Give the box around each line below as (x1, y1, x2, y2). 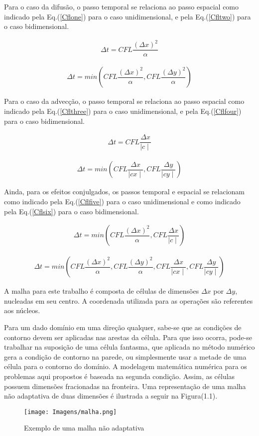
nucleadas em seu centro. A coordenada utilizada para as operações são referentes (4, 295, 253, 306)
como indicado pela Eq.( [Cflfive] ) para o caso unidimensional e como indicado (4, 196, 241, 206)
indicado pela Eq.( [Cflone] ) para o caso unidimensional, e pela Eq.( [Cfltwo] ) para (4, 11, 251, 21)
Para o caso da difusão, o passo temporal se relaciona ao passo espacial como (4, 1, 239, 11)
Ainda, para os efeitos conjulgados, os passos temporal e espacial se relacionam (4, 186, 245, 197)
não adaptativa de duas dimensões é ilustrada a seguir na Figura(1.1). (4, 391, 218, 401)
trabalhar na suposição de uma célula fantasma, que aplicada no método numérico (4, 342, 255, 352)
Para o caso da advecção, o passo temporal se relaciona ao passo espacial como (4, 96, 245, 106)
